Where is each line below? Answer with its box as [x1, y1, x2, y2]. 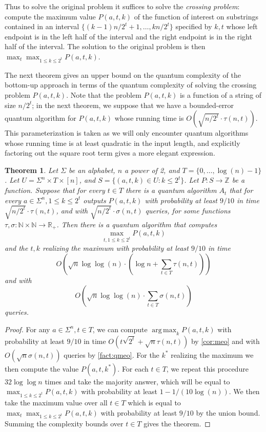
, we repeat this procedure [166, 363, 249, 374]
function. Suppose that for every [5, 185, 105, 196]
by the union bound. [196, 407, 260, 418]
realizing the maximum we [171, 349, 254, 360]
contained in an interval [5, 21, 79, 32]
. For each [117, 363, 149, 374]
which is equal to [128, 397, 181, 407]
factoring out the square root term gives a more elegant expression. [5, 147, 215, 158]
